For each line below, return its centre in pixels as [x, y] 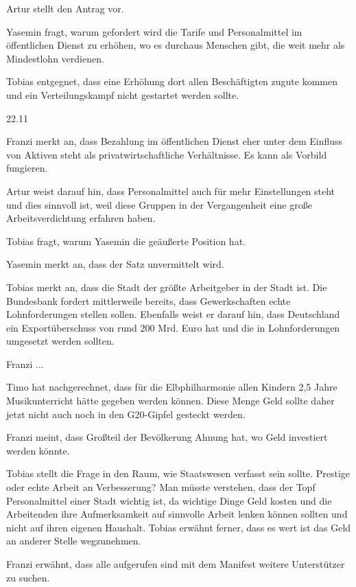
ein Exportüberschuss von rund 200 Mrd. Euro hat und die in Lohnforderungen [173, 327]
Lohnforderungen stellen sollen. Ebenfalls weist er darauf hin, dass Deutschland [173, 314]
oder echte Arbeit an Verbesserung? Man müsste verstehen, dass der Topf [161, 487]
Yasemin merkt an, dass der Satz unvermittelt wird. [115, 264]
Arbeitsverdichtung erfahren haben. [81, 218]
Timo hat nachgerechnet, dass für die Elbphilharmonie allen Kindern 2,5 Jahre [172, 387]
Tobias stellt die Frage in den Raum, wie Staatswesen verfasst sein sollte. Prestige [178, 473]
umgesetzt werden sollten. [60, 341]
